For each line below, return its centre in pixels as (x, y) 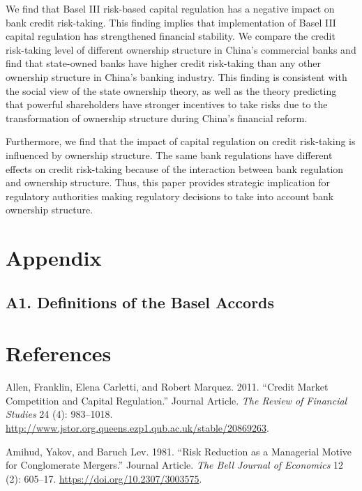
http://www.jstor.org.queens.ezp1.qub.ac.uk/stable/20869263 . (137, 427)
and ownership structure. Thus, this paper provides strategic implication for (168, 182)
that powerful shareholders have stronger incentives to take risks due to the (167, 104)
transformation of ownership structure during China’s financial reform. (157, 118)
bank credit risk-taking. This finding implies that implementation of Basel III (171, 22)
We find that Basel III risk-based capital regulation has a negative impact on (170, 8)
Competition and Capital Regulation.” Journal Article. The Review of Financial (176, 400)
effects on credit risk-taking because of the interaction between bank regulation (175, 168)
